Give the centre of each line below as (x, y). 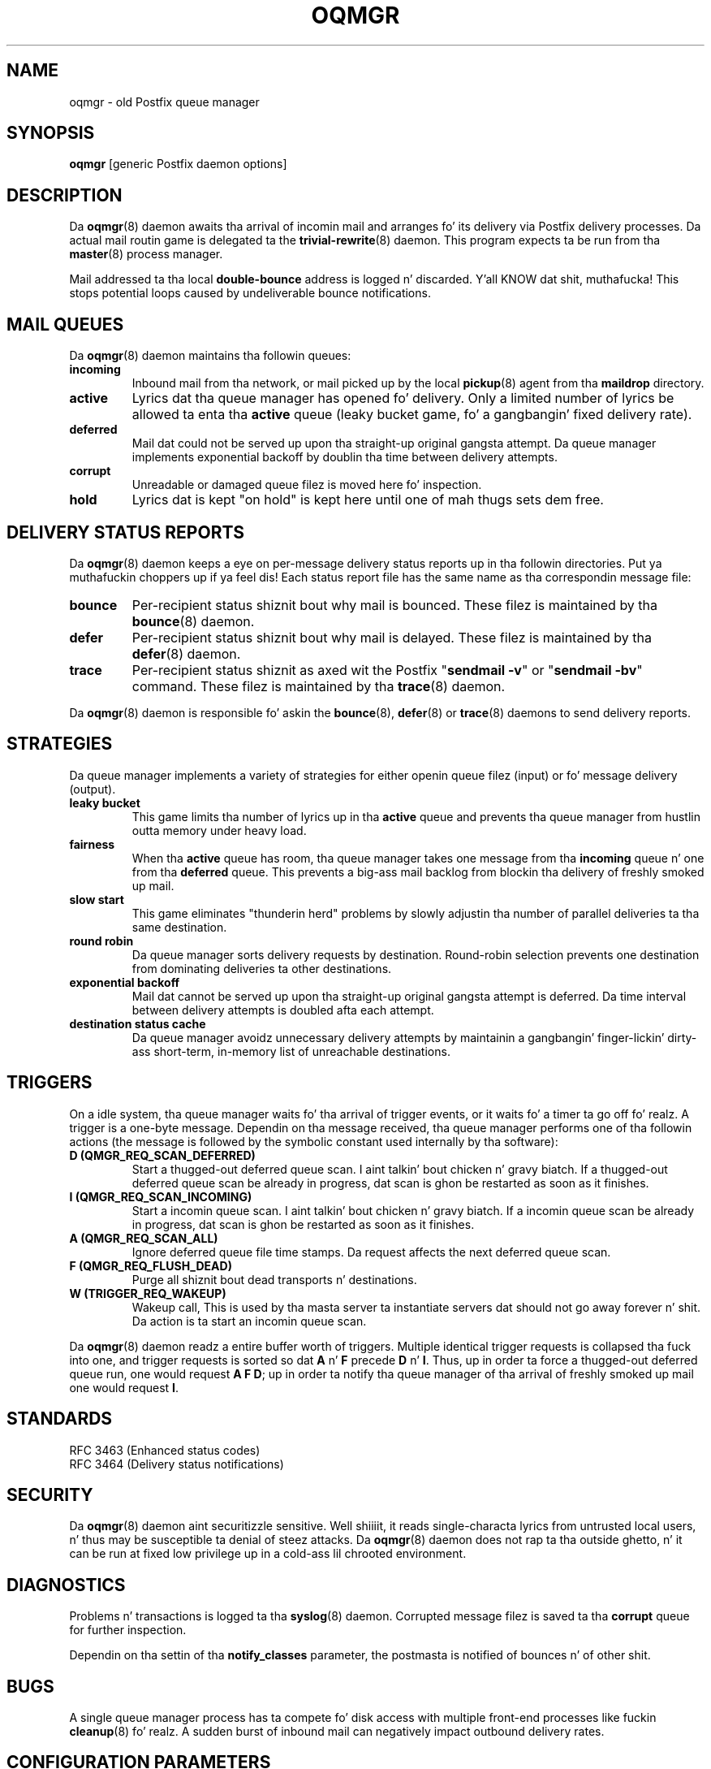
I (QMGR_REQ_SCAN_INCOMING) (161, 1196)
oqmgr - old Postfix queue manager (164, 102)
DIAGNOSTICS (66, 1585)
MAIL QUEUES (65, 324)
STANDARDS (60, 1419)
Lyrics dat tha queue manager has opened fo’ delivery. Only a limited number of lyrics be (403, 398)
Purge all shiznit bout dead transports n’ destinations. (274, 1279)
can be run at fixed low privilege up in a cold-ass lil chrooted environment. (268, 1554)
